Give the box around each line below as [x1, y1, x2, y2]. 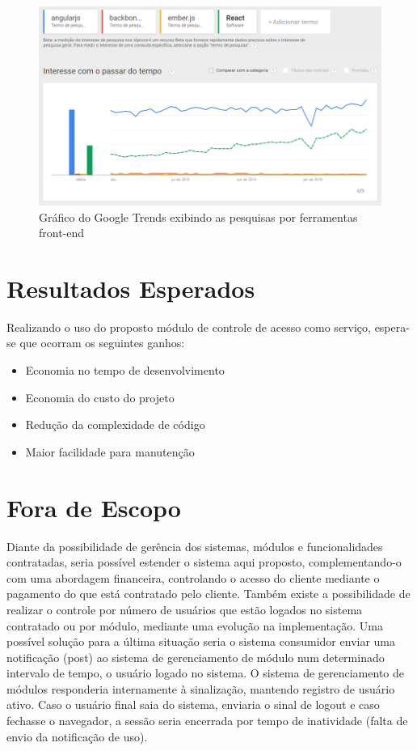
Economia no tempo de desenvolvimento [25, 362, 225, 379]
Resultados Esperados [6, 271, 255, 304]
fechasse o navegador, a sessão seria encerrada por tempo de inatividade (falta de [6, 712, 408, 729]
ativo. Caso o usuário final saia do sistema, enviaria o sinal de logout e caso [6, 696, 380, 713]
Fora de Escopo [6, 490, 181, 524]
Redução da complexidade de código [25, 416, 205, 433]
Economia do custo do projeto [25, 388, 175, 405]
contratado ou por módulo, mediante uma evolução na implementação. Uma [6, 617, 383, 634]
